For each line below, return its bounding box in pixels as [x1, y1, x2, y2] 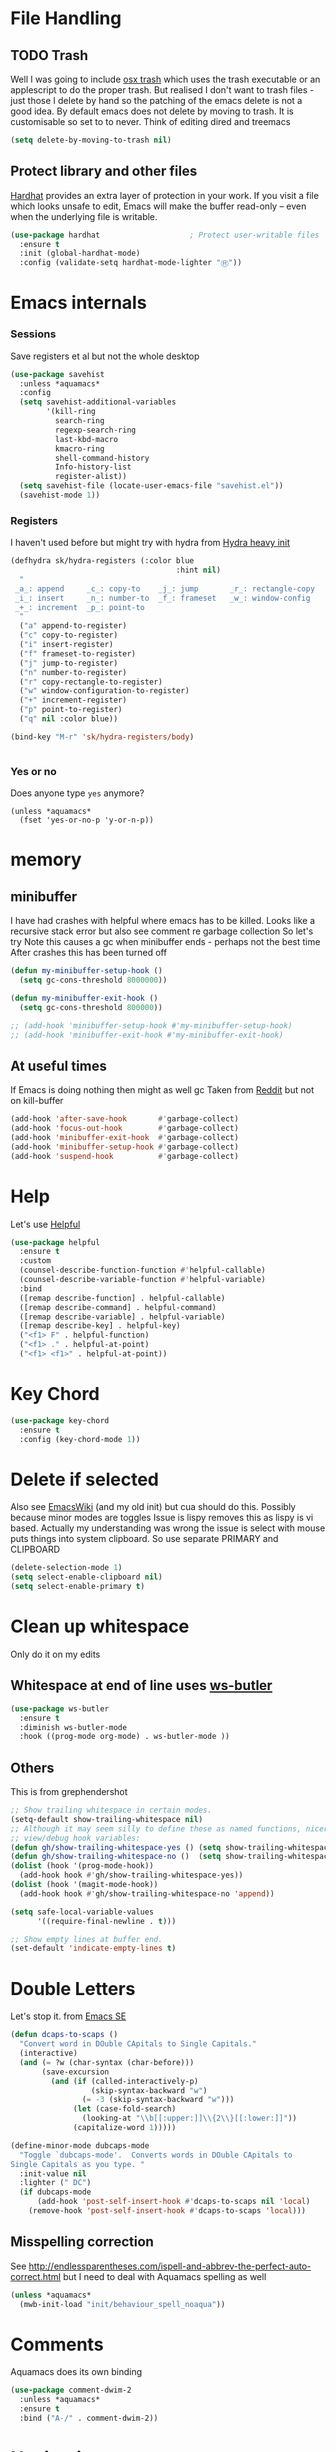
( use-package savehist [10, 369, 105, 379]
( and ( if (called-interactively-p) [50, 2076, 199, 2086]
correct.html [10, 2270, 62, 2282]
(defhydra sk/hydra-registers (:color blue [10, 556, 195, 566]
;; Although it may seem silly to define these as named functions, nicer [10, 1823, 329, 1834]
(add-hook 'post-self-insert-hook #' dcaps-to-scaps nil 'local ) [36, 2197, 311, 2207]
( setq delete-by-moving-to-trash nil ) [10, 135, 172, 145]
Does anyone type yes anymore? [10, 787, 145, 799]
